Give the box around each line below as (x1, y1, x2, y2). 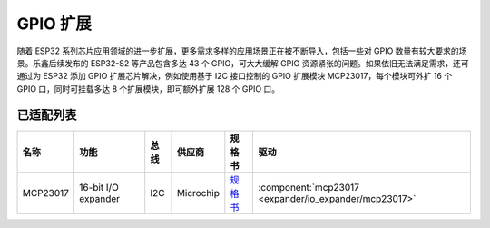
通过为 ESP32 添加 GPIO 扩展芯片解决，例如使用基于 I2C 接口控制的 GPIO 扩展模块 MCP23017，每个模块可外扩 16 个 (16, 71, 453, 82)
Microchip (176, 186, 220, 199)
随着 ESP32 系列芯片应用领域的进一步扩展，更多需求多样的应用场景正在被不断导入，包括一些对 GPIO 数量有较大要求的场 (16, 45, 467, 56)
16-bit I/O (78, 181, 120, 193)
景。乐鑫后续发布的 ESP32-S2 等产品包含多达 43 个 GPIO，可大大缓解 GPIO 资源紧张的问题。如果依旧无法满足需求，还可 (16, 57, 469, 68)
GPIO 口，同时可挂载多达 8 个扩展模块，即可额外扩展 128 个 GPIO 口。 (16, 83, 280, 94)
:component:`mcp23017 (258, 181, 360, 193)
